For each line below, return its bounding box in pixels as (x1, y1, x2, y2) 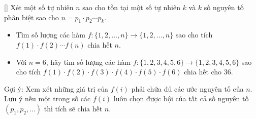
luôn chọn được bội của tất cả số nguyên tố (113, 93, 249, 104)
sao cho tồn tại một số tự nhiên (82, 2, 180, 12)
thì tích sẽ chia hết (44, 103, 103, 113)
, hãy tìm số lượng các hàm (46, 56, 131, 67)
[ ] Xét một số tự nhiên (4, 2, 74, 12)
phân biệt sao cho (4, 12, 59, 22)
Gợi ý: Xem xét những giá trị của (4, 83, 109, 94)
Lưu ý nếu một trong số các (4, 93, 91, 104)
